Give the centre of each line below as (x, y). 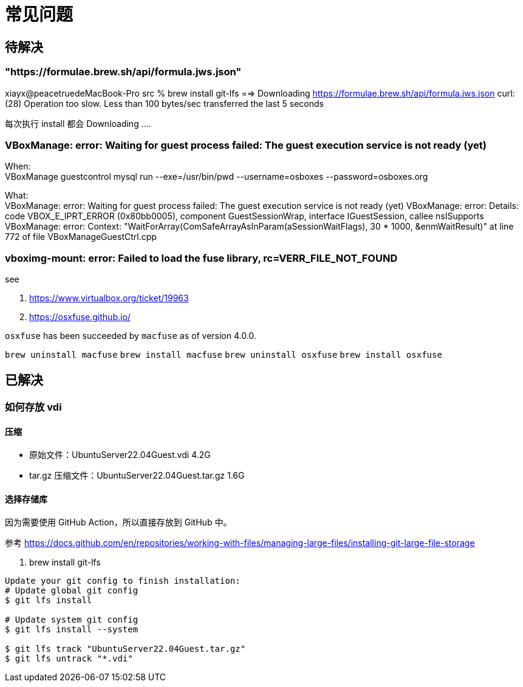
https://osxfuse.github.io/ (80, 317)
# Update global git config (72, 591)
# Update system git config (72, 620)
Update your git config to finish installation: (123, 581)
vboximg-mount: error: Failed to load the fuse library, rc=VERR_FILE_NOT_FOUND (201, 258)
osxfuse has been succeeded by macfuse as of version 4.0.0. (131, 336)
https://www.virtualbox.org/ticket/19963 (109, 298)
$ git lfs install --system (72, 630)
